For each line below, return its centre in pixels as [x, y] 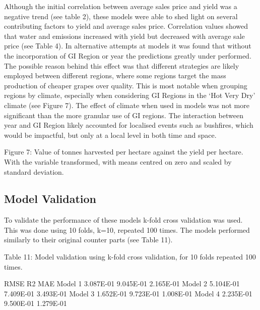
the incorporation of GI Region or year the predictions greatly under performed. [128, 55]
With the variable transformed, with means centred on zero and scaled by [118, 161]
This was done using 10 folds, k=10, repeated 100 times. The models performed [127, 229]
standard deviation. [34, 171]
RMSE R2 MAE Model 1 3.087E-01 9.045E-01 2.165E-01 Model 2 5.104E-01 [122, 283]
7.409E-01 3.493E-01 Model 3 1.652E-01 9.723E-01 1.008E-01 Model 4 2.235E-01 [128, 293]
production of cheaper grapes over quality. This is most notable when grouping [126, 85]
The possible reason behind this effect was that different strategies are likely [122, 65]
